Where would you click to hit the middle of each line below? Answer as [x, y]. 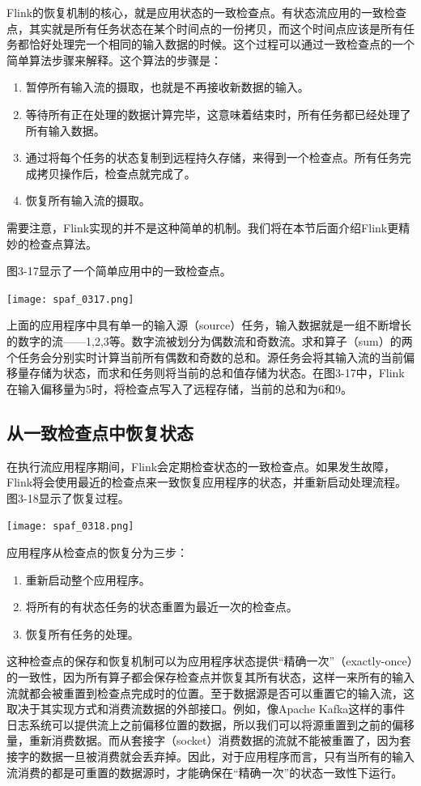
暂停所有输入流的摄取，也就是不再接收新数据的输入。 [167, 87]
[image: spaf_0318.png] [70, 527]
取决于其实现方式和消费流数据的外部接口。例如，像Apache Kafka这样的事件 [206, 709]
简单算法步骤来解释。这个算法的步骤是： [114, 59]
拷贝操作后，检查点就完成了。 [116, 173]
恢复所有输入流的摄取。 [88, 200]
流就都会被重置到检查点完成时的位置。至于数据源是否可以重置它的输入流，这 [210, 693]
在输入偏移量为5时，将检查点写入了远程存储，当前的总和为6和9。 [179, 388]
